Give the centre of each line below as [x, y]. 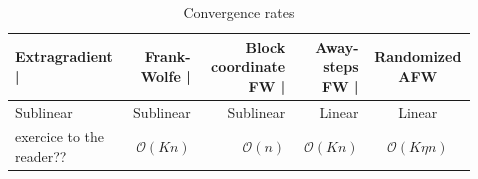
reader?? [41, 156]
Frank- [167, 56]
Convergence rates [239, 12]
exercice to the [60, 136]
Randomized [418, 56]
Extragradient [64, 56]
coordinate [248, 66]
